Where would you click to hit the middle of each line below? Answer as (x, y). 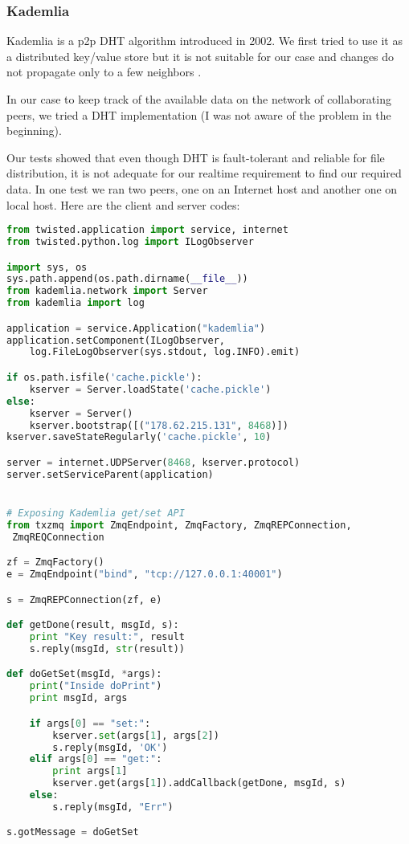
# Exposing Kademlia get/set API (96, 513)
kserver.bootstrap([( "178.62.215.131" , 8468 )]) (159, 425)
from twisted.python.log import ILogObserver (130, 242)
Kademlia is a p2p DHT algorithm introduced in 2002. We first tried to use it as (204, 41)
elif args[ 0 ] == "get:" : (96, 759)
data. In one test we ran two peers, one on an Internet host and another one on (202, 188)
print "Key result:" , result (107, 637)
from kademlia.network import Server (107, 291)
